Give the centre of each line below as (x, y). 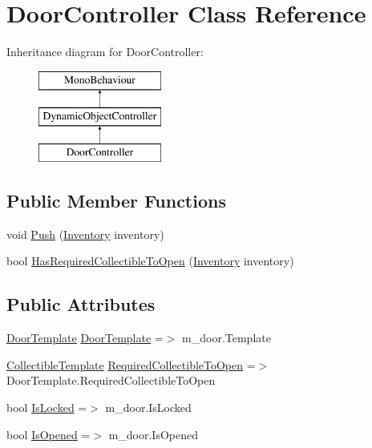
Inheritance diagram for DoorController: (105, 52)
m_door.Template (226, 338)
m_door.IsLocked (148, 408)
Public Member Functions (116, 201)
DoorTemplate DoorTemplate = (85, 338)
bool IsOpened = (49, 434)
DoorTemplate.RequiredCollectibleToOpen (111, 380)
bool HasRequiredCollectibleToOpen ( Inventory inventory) (150, 261)
